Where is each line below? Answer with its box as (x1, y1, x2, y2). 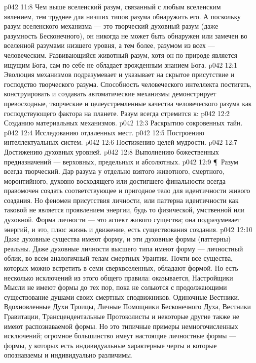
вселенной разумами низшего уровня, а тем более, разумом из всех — (4, 40, 215, 50)
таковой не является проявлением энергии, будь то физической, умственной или (4, 204, 245, 215)
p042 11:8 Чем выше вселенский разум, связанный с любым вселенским (4, 1, 221, 11)
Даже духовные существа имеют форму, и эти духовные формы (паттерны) (4, 234, 231, 244)
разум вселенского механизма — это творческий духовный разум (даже (4, 21, 219, 31)
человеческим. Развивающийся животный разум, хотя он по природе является (4, 49, 237, 60)
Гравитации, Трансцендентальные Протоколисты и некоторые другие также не (4, 311, 239, 321)
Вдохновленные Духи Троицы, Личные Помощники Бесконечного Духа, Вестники (4, 301, 251, 312)
